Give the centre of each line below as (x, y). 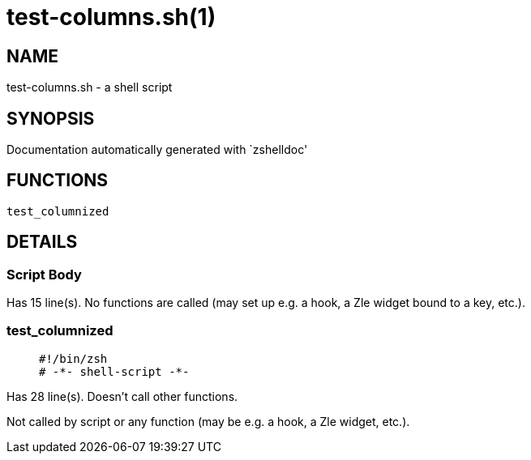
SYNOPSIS (51, 118)
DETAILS (42, 242)
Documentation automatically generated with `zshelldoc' (157, 150)
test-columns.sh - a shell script (90, 87)
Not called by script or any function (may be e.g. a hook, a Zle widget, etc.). (208, 421)
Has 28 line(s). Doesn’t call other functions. (122, 396)
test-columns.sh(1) (111, 17)
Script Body (44, 274)
